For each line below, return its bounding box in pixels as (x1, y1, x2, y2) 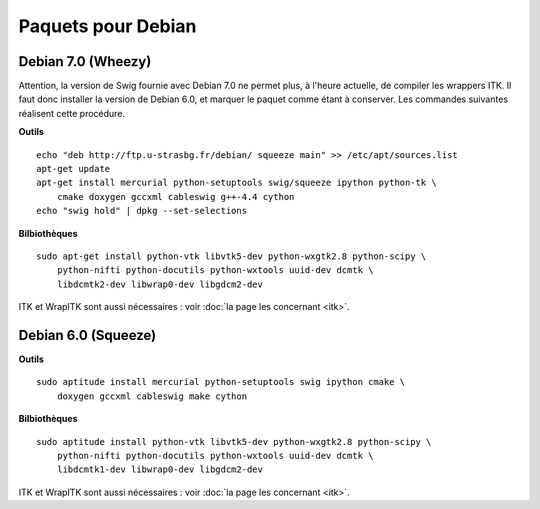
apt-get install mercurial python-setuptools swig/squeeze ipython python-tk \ (36, 177, 437, 189)
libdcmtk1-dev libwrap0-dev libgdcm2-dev (56, 464, 264, 475)
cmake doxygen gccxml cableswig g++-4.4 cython (56, 191, 295, 202)
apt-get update (36, 163, 111, 175)
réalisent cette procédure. (18, 107, 125, 119)
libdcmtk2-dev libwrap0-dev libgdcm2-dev (56, 278, 264, 290)
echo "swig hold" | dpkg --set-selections (36, 205, 248, 217)
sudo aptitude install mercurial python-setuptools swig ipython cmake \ (36, 376, 406, 388)
